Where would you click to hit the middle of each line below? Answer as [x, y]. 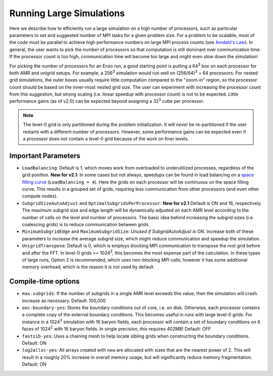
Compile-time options [44, 282]
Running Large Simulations [67, 13]
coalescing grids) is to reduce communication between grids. [86, 225]
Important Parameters [45, 156]
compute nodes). [40, 196]
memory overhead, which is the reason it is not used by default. [88, 267]
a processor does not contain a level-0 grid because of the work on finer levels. [106, 139]
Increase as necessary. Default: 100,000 [64, 301]
